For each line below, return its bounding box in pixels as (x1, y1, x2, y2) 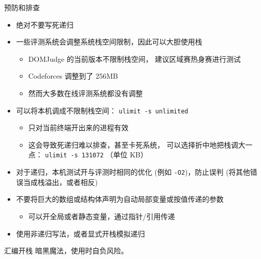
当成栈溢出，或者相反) (23, 176, 98, 187)
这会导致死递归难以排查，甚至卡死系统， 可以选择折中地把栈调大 (28, 139, 246, 150)
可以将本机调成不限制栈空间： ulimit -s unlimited (16, 105, 188, 115)
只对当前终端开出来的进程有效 (28, 122, 129, 133)
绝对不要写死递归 (16, 19, 74, 30)
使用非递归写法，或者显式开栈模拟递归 (16, 228, 145, 239)
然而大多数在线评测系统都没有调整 (28, 87, 143, 98)
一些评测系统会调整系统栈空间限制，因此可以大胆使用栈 (16, 36, 202, 47)
